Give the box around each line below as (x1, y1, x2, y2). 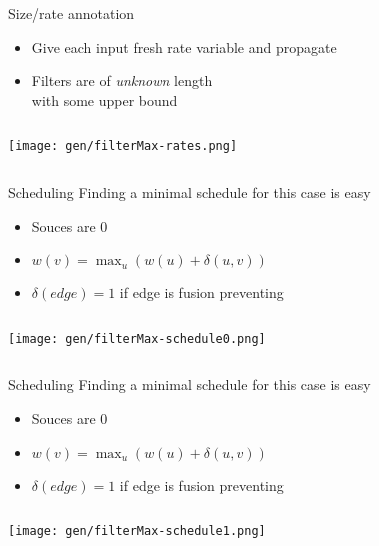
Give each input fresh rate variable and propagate (31, 36, 337, 57)
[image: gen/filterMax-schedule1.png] (8, 524, 266, 539)
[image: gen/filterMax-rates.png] (8, 139, 238, 154)
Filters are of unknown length (31, 70, 213, 91)
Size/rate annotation (8, 3, 135, 23)
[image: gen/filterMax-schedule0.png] (8, 331, 266, 346)
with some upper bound (31, 89, 178, 110)
